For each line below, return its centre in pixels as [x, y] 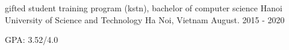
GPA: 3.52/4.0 [32, 40]
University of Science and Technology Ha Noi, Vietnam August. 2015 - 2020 [145, 19]
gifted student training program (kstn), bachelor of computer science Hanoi [144, 8]
